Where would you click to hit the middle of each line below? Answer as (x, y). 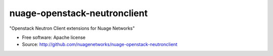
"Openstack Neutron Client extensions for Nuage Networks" (72, 28)
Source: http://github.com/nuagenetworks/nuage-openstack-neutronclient (100, 44)
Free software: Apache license (54, 37)
